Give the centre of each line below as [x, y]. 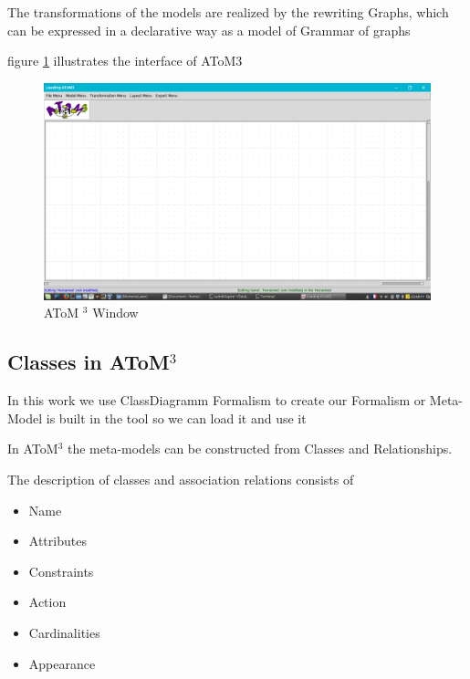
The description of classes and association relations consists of [181, 480]
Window [115, 313]
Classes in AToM [89, 362]
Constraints [61, 571]
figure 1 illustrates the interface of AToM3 [125, 61]
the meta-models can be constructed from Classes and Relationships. [260, 449]
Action [47, 602]
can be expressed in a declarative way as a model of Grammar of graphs [209, 30]
